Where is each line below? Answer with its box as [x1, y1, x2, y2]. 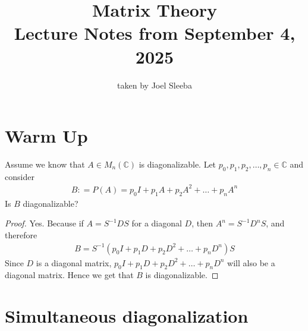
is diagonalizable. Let [139, 158, 216, 171]
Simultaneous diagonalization [5, 304, 249, 328]
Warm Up [5, 124, 88, 148]
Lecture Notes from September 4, [14, 21, 296, 45]
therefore [5, 228, 37, 241]
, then [191, 217, 213, 229]
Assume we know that [5, 158, 85, 171]
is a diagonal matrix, [36, 256, 112, 269]
